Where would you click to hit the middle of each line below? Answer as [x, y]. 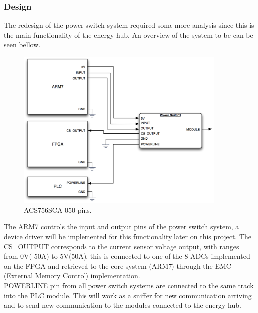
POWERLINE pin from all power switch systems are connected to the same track [129, 285]
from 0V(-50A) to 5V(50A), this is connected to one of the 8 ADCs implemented [127, 256]
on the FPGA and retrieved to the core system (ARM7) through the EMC [118, 265]
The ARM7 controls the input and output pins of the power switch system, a [122, 227]
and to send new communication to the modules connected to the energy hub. [123, 305]
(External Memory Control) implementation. [72, 275]
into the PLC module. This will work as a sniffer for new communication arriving [128, 295]
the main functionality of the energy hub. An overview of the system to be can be [129, 35]
